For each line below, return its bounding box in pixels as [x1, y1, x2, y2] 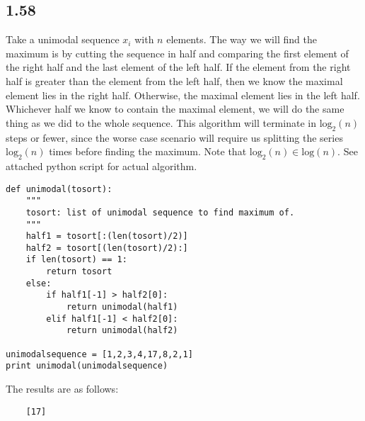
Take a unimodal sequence [6, 32, 120, 47]
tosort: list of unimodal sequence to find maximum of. [25, 207, 295, 218]
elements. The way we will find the [166, 32, 317, 47]
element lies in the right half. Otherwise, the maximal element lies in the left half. [6, 87, 360, 102]
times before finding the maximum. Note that [49, 144, 247, 159]
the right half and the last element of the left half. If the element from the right [6, 60, 351, 74]
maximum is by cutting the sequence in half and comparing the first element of [6, 45, 349, 60]
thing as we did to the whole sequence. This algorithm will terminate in [6, 115, 316, 130]
